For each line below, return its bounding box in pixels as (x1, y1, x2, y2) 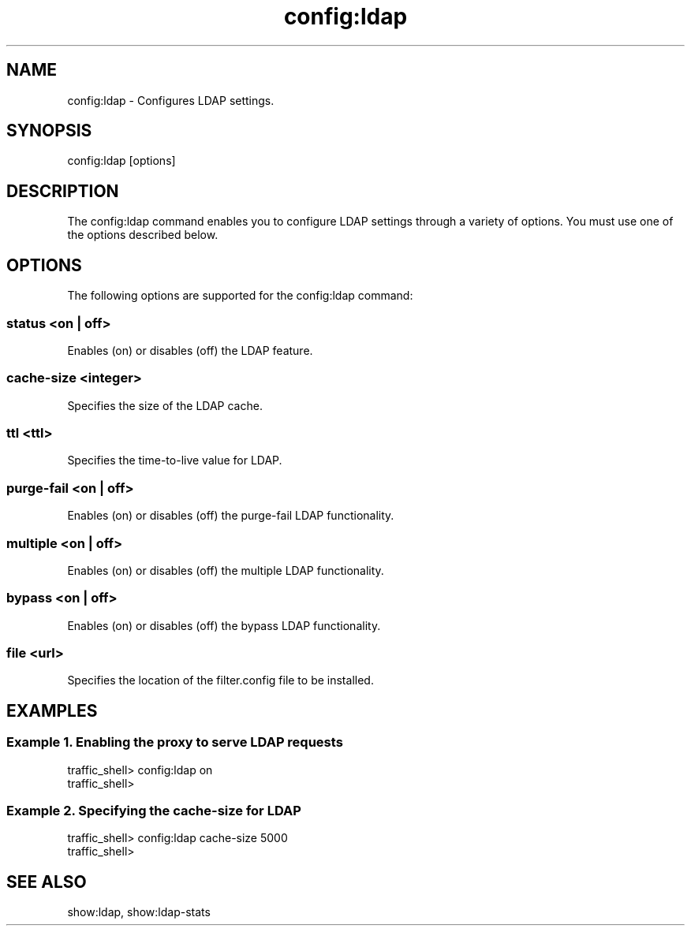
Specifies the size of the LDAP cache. (67, 398, 263, 412)
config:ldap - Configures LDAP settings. (67, 93, 275, 107)
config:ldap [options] (67, 154, 176, 168)
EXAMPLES (6, 700, 98, 721)
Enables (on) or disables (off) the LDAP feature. (67, 343, 313, 357)
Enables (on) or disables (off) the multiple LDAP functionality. (67, 563, 384, 577)
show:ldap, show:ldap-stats (67, 905, 211, 919)
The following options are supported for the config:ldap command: (67, 289, 413, 303)
